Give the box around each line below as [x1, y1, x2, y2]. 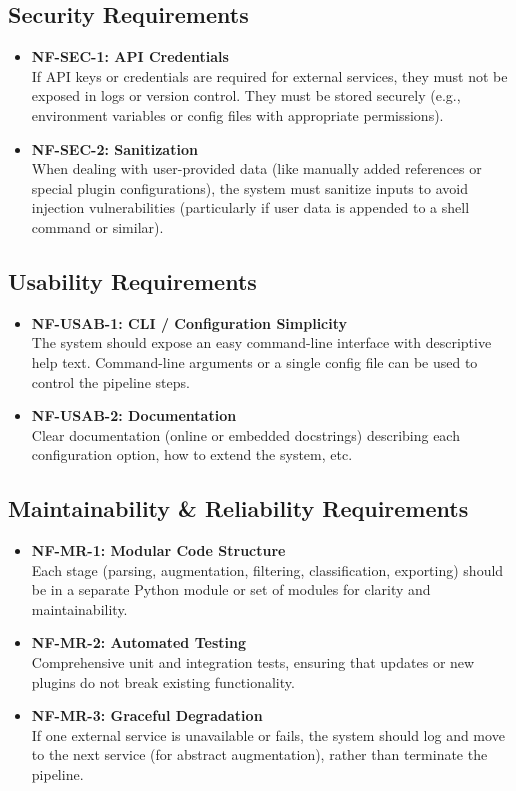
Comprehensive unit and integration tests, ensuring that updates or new [31, 652, 475, 673]
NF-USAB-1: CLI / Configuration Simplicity [31, 312, 348, 333]
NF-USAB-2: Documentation [31, 405, 237, 426]
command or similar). [31, 216, 164, 237]
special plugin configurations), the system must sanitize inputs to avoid [31, 177, 468, 198]
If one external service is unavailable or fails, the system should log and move [31, 724, 505, 745]
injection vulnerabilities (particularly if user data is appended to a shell [31, 197, 470, 218]
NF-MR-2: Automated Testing [31, 632, 246, 653]
